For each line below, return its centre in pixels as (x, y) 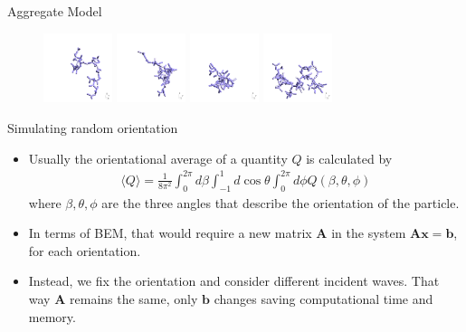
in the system (369, 233)
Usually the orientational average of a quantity (158, 158)
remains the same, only (134, 298)
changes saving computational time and (323, 298)
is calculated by (349, 158)
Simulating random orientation (93, 128)
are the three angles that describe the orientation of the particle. (281, 202)
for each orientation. (85, 250)
